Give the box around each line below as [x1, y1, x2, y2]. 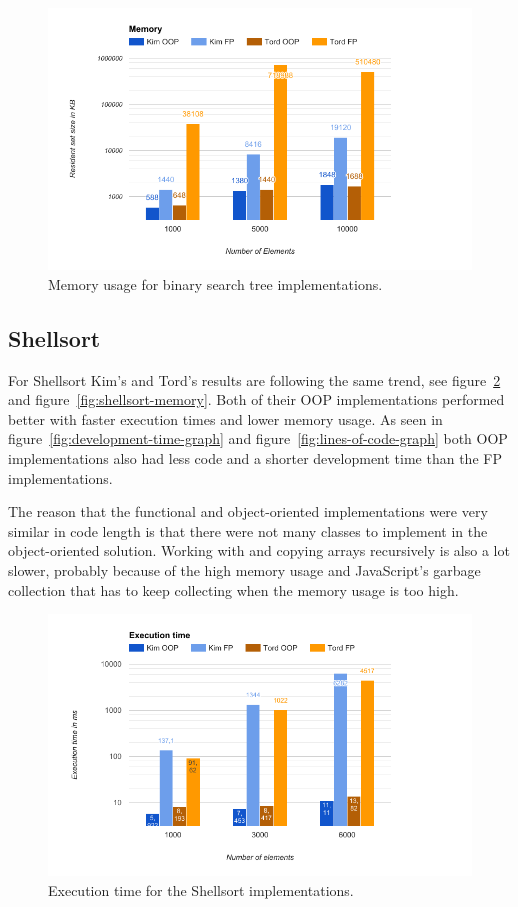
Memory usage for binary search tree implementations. [48, 273, 383, 294]
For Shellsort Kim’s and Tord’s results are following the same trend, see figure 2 [8, 369, 501, 390]
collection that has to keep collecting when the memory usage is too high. [8, 579, 459, 600]
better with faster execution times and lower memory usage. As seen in [8, 408, 443, 429]
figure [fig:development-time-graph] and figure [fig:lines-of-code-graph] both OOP [8, 428, 508, 449]
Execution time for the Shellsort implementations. [48, 879, 354, 900]
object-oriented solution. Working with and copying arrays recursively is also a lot [8, 540, 510, 561]
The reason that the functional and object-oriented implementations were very [8, 501, 488, 522]
